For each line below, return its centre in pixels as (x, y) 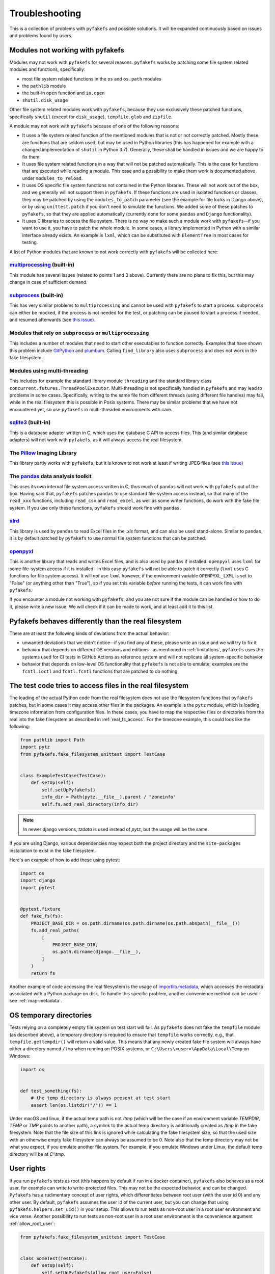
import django (38, 881)
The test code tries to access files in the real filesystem (99, 686)
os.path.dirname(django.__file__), (97, 952)
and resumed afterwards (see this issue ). (52, 320)
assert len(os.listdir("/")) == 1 (74, 1105)
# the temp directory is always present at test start (101, 1098)
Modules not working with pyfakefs (67, 50)
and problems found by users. (41, 35)
